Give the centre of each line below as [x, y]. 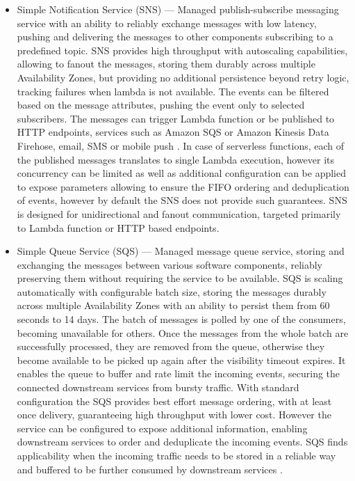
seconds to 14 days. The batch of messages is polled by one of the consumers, [181, 319]
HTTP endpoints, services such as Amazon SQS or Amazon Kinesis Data [173, 132]
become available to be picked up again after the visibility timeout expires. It [181, 360]
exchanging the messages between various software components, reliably [170, 264]
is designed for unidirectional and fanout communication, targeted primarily [179, 213]
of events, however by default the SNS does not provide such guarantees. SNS [182, 200]
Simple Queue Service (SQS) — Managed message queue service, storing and [181, 251]
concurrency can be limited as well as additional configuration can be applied [181, 173]
